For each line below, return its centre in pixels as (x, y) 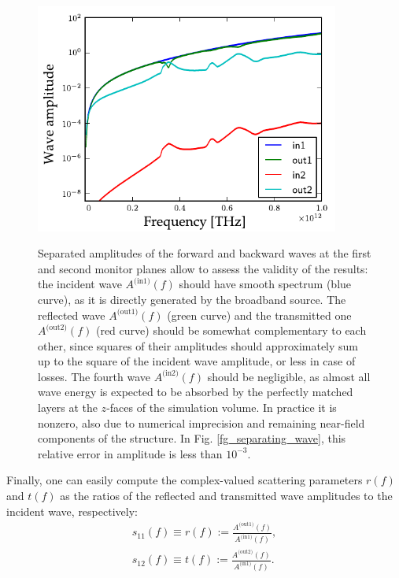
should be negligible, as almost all (289, 376)
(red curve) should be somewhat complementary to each (231, 330)
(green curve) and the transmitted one (259, 315)
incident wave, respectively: (72, 511)
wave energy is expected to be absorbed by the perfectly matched (196, 392)
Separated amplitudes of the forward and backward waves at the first (205, 253)
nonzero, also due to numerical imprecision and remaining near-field (201, 422)
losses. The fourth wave (94, 376)
